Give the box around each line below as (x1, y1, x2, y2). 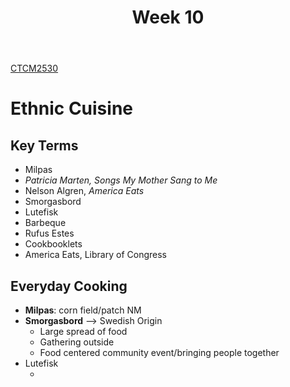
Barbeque (24, 217, 67, 229)
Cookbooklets (24, 238, 83, 250)
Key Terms (10, 137, 79, 154)
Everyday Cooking (10, 277, 128, 295)
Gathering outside (39, 336, 115, 348)
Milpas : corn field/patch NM (24, 304, 142, 316)
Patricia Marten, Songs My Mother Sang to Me (24, 174, 218, 186)
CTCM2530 (10, 62, 59, 75)
